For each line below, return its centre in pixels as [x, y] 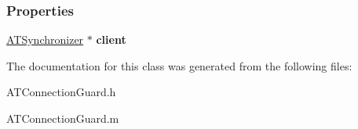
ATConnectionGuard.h [61, 92]
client [111, 39]
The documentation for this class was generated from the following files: [179, 65]
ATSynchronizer [45, 39]
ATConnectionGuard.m [63, 118]
